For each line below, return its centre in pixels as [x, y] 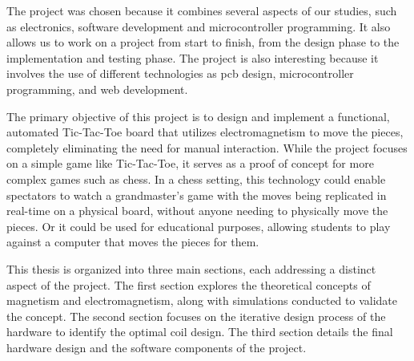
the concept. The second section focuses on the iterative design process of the [196, 316]
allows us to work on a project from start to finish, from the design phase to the [203, 42]
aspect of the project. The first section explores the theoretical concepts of [189, 284]
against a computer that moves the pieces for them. [133, 242]
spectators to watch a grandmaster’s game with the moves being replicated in [197, 195]
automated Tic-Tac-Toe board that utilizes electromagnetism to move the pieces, [205, 132]
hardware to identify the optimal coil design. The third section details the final [200, 332]
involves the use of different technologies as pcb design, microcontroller [180, 73]
